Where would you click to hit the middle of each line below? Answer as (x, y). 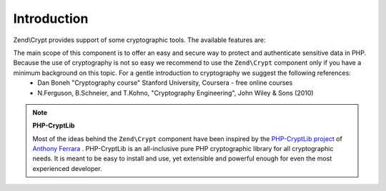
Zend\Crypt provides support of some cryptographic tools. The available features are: (139, 40)
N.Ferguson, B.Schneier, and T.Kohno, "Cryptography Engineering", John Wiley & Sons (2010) (175, 93)
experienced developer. (68, 168)
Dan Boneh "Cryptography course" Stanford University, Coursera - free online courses (165, 83)
